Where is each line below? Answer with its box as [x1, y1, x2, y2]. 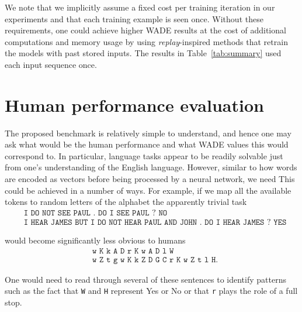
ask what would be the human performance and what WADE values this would [5, 138, 289, 150]
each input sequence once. [5, 58, 97, 70]
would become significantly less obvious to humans [5, 234, 186, 246]
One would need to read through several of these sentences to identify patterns [5, 273, 286, 285]
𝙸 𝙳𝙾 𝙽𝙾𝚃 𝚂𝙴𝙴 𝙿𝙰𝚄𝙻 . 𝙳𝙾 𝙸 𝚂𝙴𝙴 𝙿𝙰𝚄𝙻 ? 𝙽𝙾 [23, 208, 168, 217]
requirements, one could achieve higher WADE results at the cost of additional [5, 24, 286, 36]
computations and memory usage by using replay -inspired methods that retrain [5, 35, 288, 47]
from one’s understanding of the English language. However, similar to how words [5, 161, 297, 173]
